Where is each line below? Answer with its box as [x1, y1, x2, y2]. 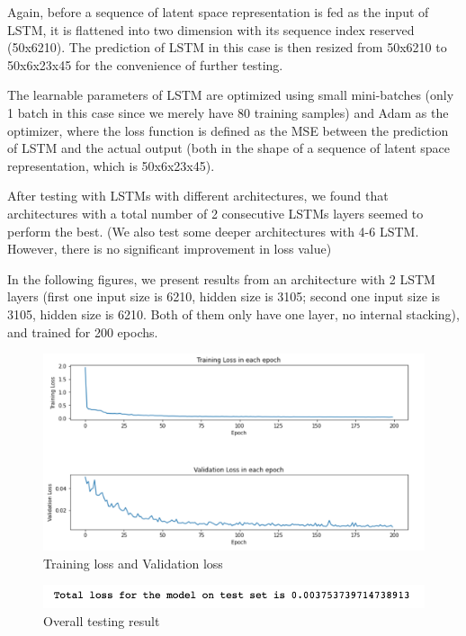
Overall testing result [43, 611, 160, 630]
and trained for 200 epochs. [7, 322, 158, 341]
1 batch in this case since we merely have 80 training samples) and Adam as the [7, 103, 449, 121]
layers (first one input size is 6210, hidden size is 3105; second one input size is [7, 287, 440, 306]
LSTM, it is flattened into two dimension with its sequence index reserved [7, 20, 415, 39]
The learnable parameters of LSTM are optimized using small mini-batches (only [7, 85, 454, 104]
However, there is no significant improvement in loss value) [7, 239, 332, 258]
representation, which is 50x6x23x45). [7, 156, 215, 175]
